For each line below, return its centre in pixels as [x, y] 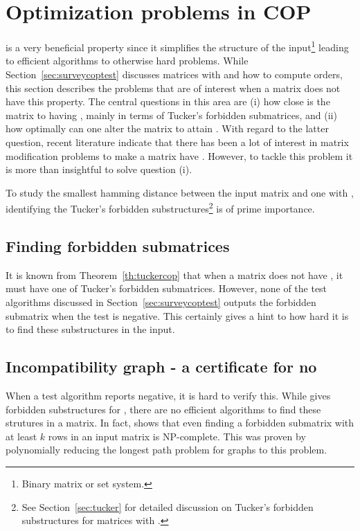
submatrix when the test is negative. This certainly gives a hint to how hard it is [177, 315]
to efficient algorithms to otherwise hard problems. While [127, 61]
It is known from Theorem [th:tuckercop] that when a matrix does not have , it [174, 274]
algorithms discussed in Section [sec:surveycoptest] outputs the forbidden [161, 301]
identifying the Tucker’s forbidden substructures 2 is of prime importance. [160, 207]
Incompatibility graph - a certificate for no [161, 367]
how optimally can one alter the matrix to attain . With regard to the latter [167, 128]
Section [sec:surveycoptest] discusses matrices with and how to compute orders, [174, 74]
